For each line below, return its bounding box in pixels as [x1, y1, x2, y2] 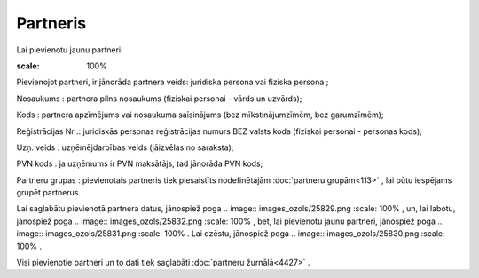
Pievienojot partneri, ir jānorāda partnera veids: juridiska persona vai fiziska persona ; [16, 76, 329, 88]
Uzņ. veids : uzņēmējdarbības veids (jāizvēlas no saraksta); [16, 142, 234, 153]
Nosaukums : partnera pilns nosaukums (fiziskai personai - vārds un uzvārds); [16, 93, 302, 104]
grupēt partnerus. [16, 187, 82, 198]
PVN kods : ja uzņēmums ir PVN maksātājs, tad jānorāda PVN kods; [16, 158, 263, 169]
